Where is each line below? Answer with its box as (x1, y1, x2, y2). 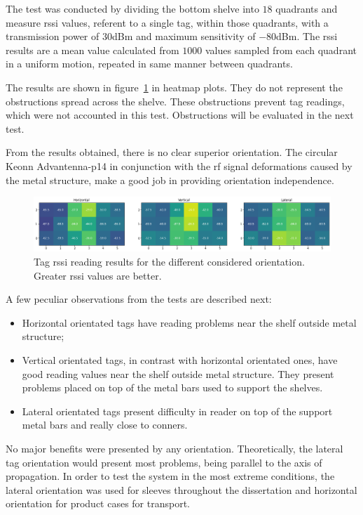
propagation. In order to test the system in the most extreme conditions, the (6, 469, 335, 483)
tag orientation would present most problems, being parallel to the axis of (6, 455, 322, 469)
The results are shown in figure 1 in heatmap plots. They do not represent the (6, 79, 343, 94)
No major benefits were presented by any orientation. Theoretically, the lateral (6, 441, 343, 455)
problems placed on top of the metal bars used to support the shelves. (22, 380, 323, 395)
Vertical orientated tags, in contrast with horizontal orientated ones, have (22, 352, 338, 367)
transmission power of (6, 29, 100, 44)
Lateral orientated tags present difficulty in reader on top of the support (22, 403, 333, 418)
